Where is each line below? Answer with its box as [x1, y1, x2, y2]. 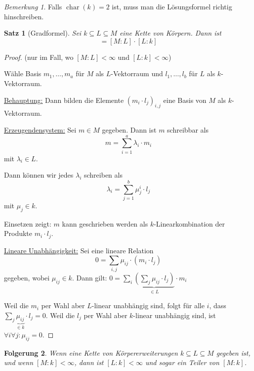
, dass [209, 300, 226, 311]
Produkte [4, 228, 33, 238]
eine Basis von [163, 94, 207, 105]
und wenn [4, 357, 34, 368]
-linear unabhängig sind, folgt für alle [91, 300, 205, 311]
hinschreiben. [4, 11, 44, 21]
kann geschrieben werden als [62, 218, 148, 229]
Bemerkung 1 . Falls [4, 1, 62, 11]
